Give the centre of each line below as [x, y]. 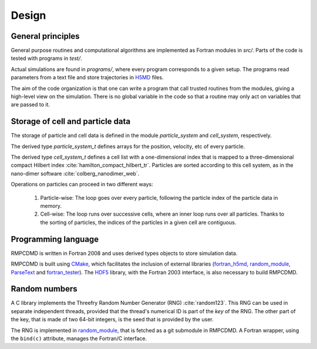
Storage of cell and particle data [71, 121]
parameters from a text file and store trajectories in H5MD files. [87, 78]
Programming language [55, 239]
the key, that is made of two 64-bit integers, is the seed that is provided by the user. [112, 320]
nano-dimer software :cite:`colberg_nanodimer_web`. [75, 173]
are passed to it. [30, 105]
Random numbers [44, 289]
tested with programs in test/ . [46, 58]
